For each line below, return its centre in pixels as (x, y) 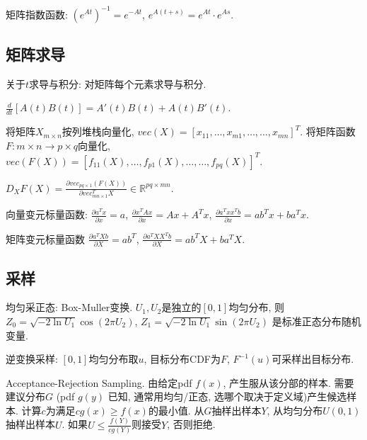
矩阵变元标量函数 (45, 238)
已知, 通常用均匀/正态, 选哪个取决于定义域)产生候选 (227, 396)
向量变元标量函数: (47, 214)
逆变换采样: (32, 359)
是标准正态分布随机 (316, 321)
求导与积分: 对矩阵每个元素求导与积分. (118, 83)
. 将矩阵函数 (328, 131)
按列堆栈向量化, (98, 131)
